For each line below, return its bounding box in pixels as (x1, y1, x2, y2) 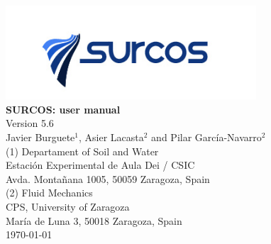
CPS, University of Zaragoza (6, 199, 130, 214)
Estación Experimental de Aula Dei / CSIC (6, 157, 195, 172)
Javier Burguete (6, 130, 75, 145)
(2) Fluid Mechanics (6, 185, 93, 200)
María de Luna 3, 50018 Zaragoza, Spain (6, 213, 182, 228)
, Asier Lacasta (79, 130, 144, 145)
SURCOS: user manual (6, 101, 121, 116)
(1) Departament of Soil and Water (6, 143, 159, 158)
